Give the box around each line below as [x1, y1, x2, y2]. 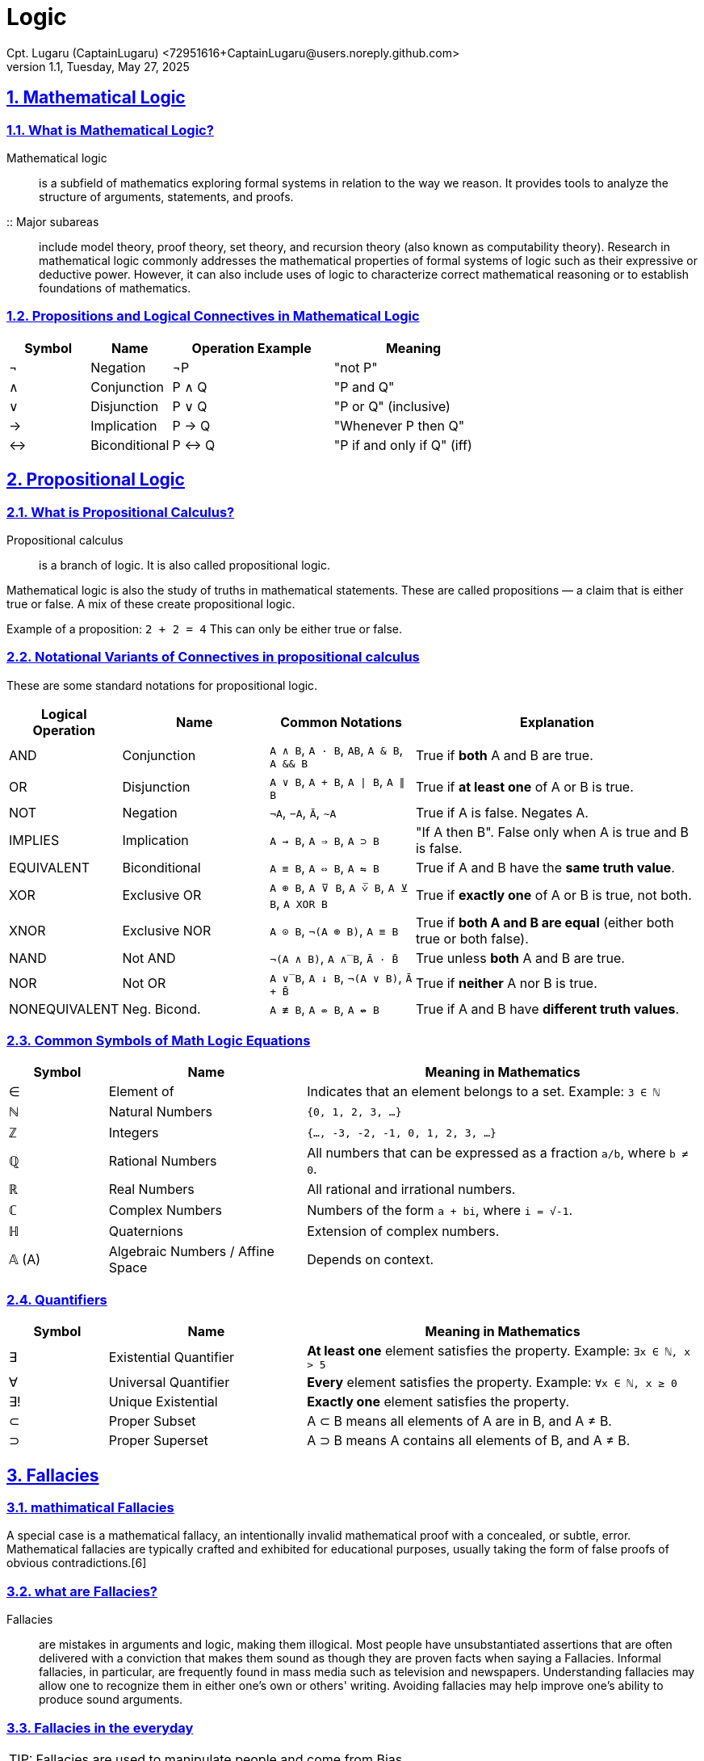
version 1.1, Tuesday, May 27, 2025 [6, 59, 190, 74]
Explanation [520, 713, 594, 730]
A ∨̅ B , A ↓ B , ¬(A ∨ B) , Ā [270, 969, 413, 986]
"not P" [333, 359, 378, 376]
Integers [108, 1124, 159, 1141]
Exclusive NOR [122, 922, 212, 939]
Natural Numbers [108, 1103, 212, 1120]
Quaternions [108, 1223, 183, 1240]
